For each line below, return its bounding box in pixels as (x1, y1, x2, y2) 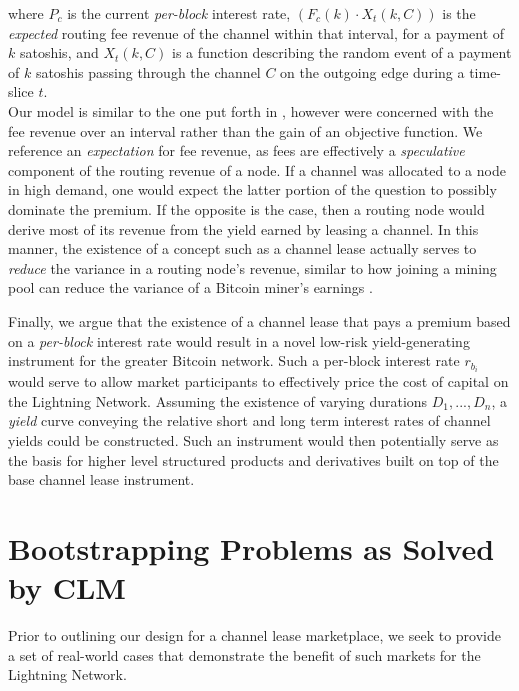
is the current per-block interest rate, (67, 3, 291, 23)
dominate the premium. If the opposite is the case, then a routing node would (8, 198, 485, 219)
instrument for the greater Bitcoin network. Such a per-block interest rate (8, 350, 460, 371)
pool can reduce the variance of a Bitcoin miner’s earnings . (8, 277, 373, 298)
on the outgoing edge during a (280, 61, 465, 82)
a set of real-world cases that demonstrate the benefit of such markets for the (8, 644, 481, 665)
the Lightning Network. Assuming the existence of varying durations (8, 390, 428, 411)
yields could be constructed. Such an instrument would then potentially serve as (8, 429, 499, 450)
